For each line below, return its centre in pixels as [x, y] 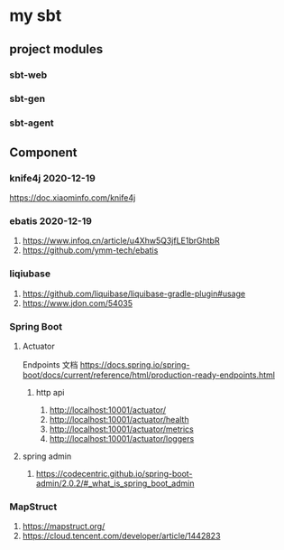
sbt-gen [27, 98]
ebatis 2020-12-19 [51, 220]
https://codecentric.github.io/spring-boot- [114, 473]
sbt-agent [32, 123]
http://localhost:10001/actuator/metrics [121, 429]
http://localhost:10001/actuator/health [119, 419]
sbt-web [28, 75]
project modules [56, 49]
